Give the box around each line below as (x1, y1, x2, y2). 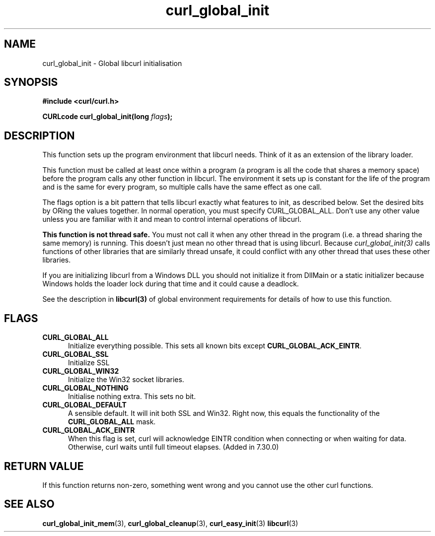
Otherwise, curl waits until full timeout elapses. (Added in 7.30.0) (68, 443, 279, 452)
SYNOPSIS (4, 76, 58, 89)
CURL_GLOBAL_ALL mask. (68, 417, 156, 426)
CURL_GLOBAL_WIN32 (42, 367, 119, 376)
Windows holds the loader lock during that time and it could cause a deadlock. (42, 279, 299, 288)
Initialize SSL (68, 358, 110, 367)
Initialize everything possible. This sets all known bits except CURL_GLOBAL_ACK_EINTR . (68, 341, 362, 350)
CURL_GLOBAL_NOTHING (42, 384, 129, 393)
